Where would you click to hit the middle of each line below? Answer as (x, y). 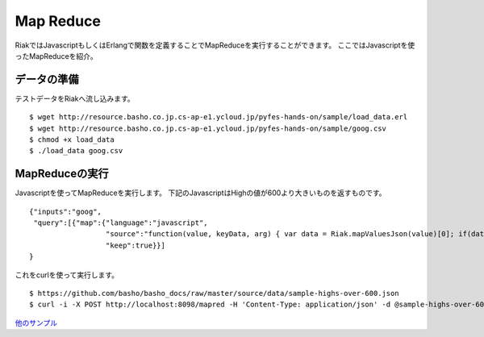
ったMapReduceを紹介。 (56, 56)
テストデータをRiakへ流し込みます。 (75, 98)
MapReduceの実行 (62, 174)
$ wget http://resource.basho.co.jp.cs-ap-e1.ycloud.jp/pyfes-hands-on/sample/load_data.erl (219, 117)
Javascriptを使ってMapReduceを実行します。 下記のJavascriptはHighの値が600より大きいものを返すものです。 (200, 193)
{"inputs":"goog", (66, 211)
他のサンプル (36, 322)
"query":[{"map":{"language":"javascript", (121, 223)
